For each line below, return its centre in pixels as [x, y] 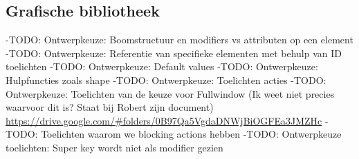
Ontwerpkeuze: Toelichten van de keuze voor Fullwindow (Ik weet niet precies [170, 93]
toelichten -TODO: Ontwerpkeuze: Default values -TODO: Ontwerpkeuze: [162, 66]
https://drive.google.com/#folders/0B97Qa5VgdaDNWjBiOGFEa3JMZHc [164, 120]
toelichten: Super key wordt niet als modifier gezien [114, 147]
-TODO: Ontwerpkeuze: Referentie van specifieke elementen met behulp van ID [174, 53]
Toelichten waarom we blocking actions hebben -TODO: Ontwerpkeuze [191, 134]
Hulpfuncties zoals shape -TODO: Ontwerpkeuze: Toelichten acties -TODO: [166, 79]
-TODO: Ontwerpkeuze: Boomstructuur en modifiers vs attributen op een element [179, 40]
